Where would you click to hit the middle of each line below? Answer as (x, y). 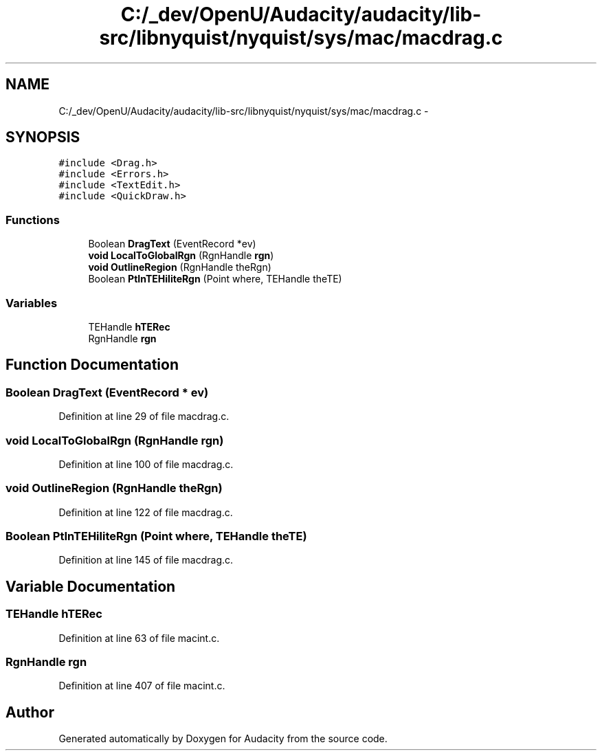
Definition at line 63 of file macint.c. (139, 638)
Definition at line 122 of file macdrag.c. (146, 512)
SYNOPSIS (43, 137)
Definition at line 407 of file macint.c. (142, 686)
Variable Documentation (91, 586)
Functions (33, 220)
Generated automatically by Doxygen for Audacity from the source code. (223, 739)
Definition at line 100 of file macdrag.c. (146, 464)
